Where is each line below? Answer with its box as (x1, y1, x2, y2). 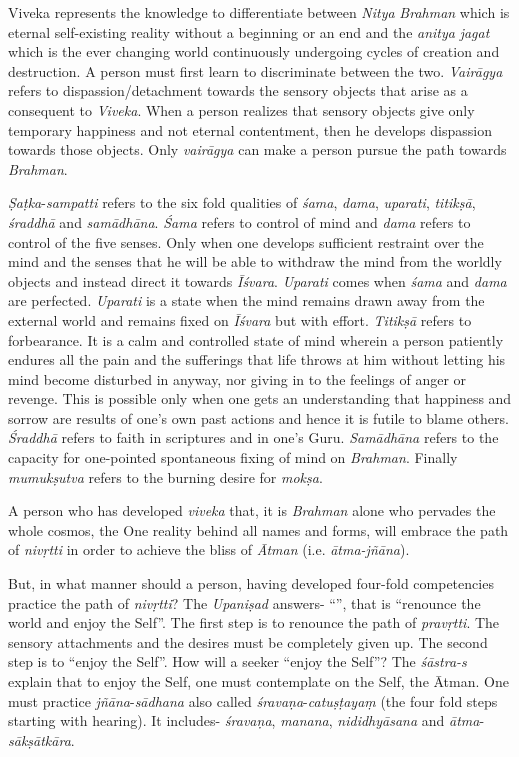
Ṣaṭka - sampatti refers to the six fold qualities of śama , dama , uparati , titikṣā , (8, 192, 476, 213)
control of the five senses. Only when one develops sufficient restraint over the (8, 231, 484, 252)
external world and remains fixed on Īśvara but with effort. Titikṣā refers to (8, 309, 472, 330)
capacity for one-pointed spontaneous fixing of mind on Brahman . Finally (8, 447, 458, 468)
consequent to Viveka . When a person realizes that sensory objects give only (8, 99, 475, 120)
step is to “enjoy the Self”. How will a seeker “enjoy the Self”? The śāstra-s (8, 651, 467, 672)
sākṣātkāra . (8, 729, 75, 750)
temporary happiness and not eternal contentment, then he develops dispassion (8, 119, 492, 140)
